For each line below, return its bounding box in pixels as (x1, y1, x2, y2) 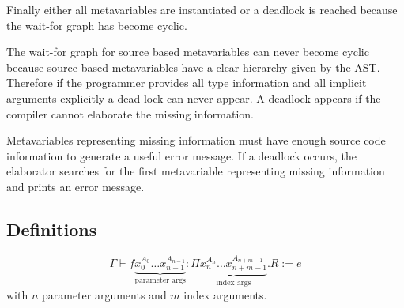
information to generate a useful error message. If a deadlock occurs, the (6, 147, 357, 163)
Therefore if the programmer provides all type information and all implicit (6, 74, 367, 91)
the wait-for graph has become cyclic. (6, 17, 187, 33)
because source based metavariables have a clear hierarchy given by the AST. (6, 58, 380, 75)
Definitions (6, 216, 97, 241)
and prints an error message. (6, 178, 145, 194)
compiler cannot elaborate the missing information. (6, 105, 254, 122)
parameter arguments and (41, 286, 167, 302)
